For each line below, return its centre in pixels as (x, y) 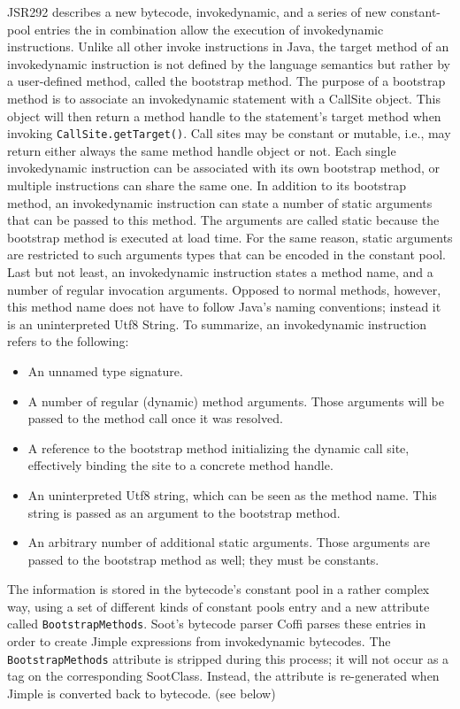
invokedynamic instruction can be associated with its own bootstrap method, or (223, 168)
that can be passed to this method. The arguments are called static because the (223, 220)
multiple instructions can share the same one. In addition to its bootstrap (207, 185)
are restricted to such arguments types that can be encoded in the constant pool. (226, 254)
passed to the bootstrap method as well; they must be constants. (203, 559)
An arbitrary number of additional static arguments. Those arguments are (229, 542)
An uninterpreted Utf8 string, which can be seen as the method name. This (232, 494)
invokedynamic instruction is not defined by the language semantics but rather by (229, 63)
